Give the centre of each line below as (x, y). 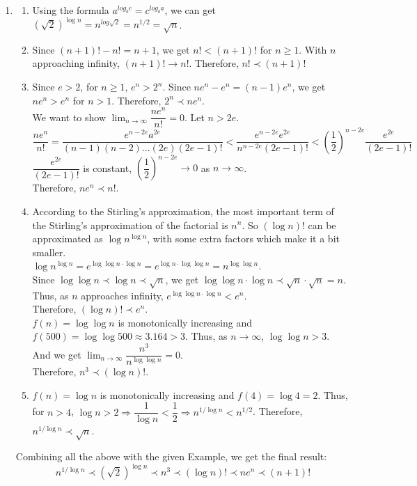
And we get (57, 354)
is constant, (108, 167)
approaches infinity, (122, 295)
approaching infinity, (76, 63)
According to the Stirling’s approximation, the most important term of (183, 211)
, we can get (190, 10)
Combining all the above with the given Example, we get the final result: (171, 456)
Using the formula (71, 10)
